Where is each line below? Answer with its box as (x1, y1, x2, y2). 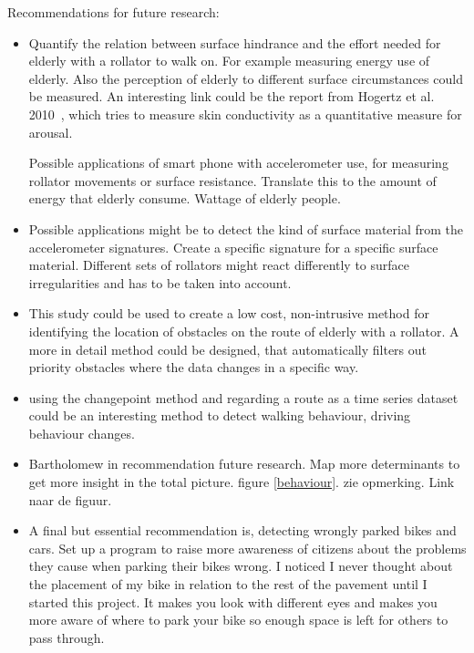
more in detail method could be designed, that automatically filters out (28, 339, 427, 358)
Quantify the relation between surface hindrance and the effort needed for (28, 33, 441, 52)
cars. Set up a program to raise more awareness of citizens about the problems (28, 538, 467, 557)
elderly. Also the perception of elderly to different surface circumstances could (28, 68, 463, 88)
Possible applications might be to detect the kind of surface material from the (28, 219, 464, 238)
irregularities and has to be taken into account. (28, 273, 292, 292)
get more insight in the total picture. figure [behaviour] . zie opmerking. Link (28, 472, 455, 492)
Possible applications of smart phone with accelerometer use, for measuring (28, 153, 448, 172)
